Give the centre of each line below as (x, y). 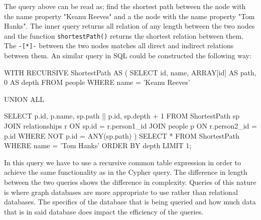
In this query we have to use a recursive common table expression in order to (122, 162)
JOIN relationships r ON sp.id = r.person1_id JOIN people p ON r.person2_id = (130, 126)
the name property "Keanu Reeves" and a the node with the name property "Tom (129, 16)
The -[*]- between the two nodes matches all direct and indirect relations (119, 45)
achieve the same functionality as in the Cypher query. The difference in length (126, 172)
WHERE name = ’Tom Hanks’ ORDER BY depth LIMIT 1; (98, 145)
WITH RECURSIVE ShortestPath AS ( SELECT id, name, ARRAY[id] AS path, (130, 72)
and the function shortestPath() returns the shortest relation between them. (124, 35)
